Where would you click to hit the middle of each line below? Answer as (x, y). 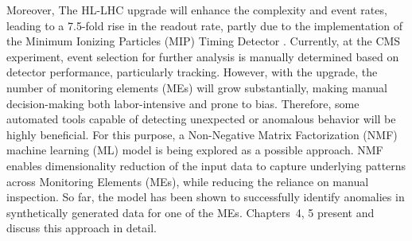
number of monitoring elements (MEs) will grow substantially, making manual (197, 87)
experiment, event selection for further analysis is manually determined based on (203, 56)
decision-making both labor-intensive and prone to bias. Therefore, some (183, 103)
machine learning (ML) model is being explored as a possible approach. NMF (195, 150)
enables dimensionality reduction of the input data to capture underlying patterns (206, 165)
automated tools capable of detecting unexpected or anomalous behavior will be (201, 119)
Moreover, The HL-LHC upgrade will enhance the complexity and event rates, (197, 10)
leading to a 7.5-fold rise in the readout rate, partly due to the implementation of (205, 25)
